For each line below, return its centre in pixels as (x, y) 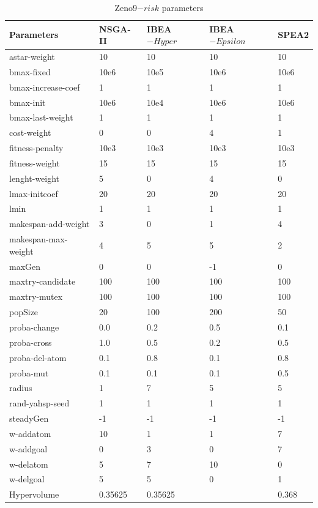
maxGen (25, 266)
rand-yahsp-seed (39, 403)
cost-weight (30, 133)
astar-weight (32, 57)
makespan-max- (39, 239)
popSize (24, 312)
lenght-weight (35, 178)
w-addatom (30, 433)
